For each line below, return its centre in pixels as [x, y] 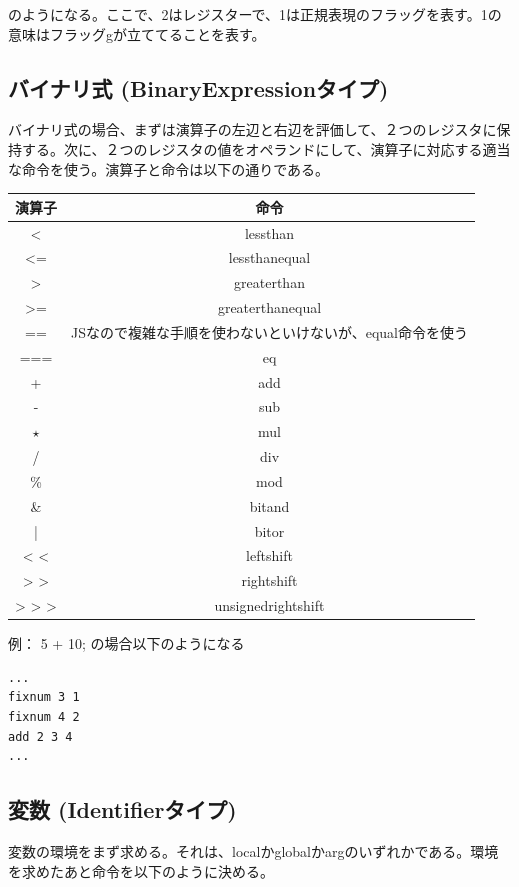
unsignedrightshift [269, 605]
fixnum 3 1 [44, 697]
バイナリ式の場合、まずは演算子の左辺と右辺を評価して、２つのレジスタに [252, 129]
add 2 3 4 [40, 736]
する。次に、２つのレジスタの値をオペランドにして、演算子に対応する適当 [266, 148]
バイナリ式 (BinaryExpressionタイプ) [198, 87]
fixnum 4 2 [44, 717]
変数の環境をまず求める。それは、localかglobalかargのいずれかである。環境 [253, 851]
